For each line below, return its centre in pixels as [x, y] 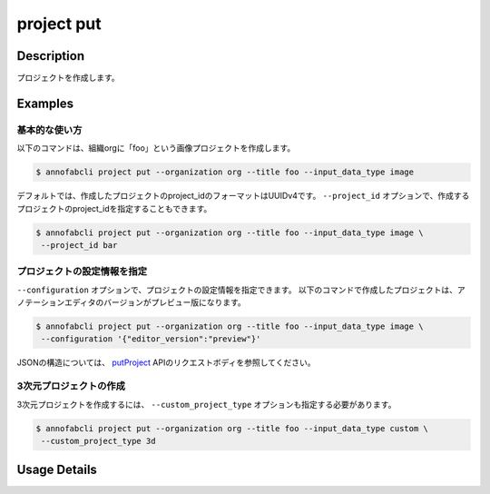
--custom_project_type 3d [98, 441]
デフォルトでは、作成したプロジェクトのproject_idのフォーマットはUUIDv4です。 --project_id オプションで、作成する [243, 196]
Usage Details [57, 470]
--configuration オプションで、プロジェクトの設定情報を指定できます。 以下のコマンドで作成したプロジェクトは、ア [241, 290]
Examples [45, 103]
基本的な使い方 [49, 130]
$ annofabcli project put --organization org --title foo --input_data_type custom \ [232, 428]
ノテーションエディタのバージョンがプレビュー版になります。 [132, 302]
